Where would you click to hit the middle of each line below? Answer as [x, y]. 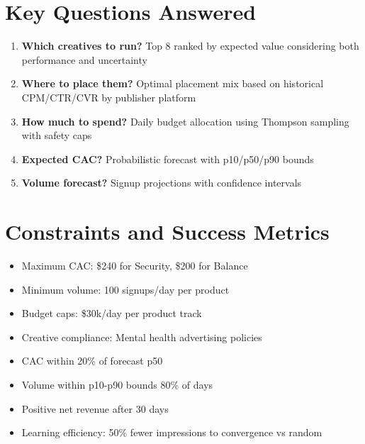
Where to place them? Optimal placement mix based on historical [173, 83]
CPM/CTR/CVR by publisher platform [109, 97]
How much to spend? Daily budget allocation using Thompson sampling [185, 121]
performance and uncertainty [84, 59]
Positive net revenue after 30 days [95, 408]
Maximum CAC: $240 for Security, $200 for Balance [135, 265]
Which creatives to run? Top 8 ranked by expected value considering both [190, 46]
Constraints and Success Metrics [167, 232]
